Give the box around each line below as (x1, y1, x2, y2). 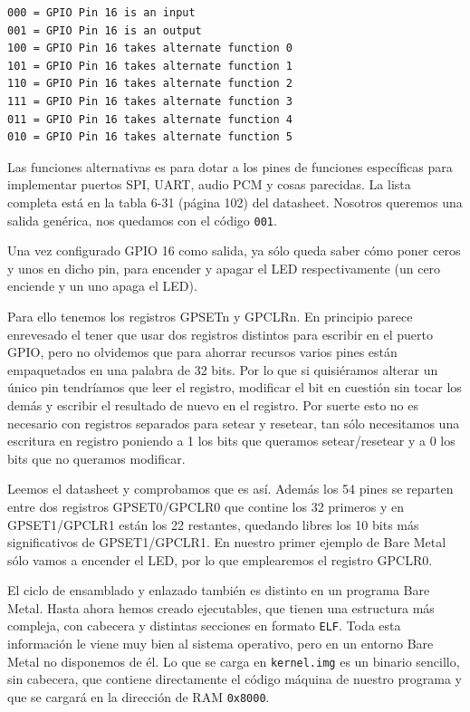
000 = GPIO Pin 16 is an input (7, 6, 196, 19)
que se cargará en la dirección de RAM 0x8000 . (7, 687, 270, 706)
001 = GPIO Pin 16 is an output (7, 24, 202, 37)
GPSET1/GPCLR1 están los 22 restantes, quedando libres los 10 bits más (7, 515, 419, 534)
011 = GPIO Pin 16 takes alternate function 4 (7, 112, 293, 126)
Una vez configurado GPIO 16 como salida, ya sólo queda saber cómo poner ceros (7, 241, 461, 260)
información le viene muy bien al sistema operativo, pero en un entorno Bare (7, 634, 434, 653)
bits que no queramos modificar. (7, 448, 186, 467)
